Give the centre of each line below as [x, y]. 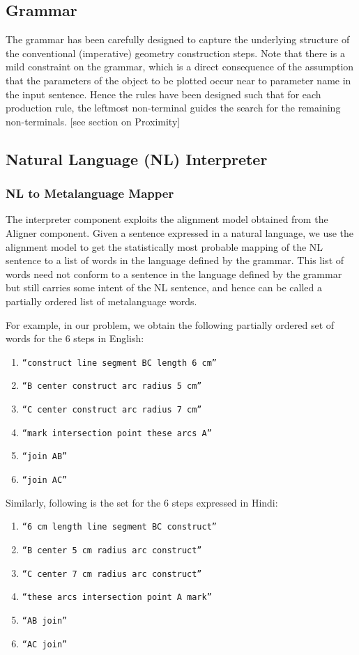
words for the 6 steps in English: [75, 338]
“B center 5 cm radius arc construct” [112, 550]
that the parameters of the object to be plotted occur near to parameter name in [178, 80]
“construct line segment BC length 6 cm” [119, 363]
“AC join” [45, 644]
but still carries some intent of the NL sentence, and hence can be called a [164, 287]
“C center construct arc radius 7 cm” [112, 410]
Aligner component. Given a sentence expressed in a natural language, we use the [180, 232]
